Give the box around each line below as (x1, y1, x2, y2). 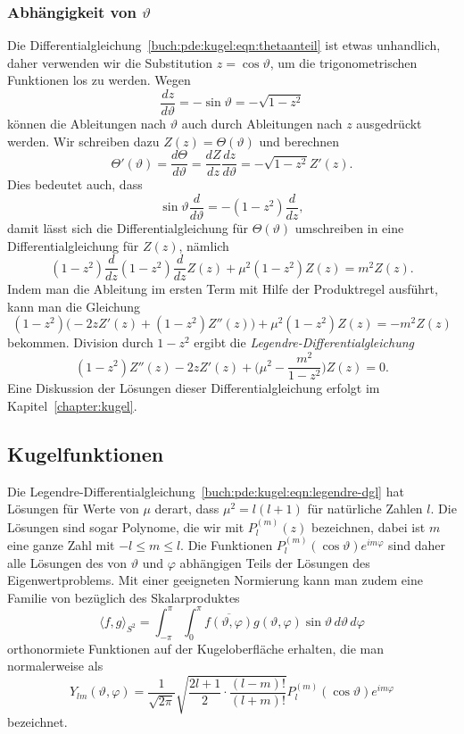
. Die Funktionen (180, 535, 273, 554)
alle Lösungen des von (7, 553, 128, 571)
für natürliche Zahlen (307, 499, 423, 518)
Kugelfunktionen (7, 439, 164, 467)
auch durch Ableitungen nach (181, 114, 343, 133)
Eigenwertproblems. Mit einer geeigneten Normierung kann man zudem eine (7, 571, 423, 589)
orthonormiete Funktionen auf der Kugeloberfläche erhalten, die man (7, 638, 385, 657)
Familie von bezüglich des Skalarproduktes (7, 588, 240, 606)
